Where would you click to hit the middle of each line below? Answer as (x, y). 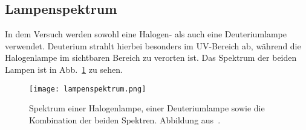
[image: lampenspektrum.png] (88, 89)
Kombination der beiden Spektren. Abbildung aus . (125, 119)
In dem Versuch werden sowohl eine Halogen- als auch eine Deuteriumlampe (146, 34)
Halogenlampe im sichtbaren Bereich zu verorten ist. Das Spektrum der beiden (151, 57)
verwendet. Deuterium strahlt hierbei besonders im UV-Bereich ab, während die (153, 45)
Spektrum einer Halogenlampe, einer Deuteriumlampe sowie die (147, 108)
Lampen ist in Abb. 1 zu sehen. (64, 69)
